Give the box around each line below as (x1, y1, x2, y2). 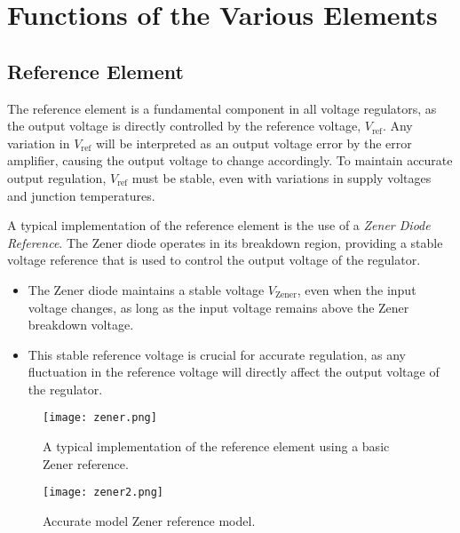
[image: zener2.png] (43, 486, 164, 499)
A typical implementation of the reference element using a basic (43, 437, 390, 456)
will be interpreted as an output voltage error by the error (95, 133, 412, 152)
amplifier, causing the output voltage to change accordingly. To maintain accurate (7, 151, 453, 170)
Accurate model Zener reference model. (43, 511, 256, 529)
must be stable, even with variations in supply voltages (131, 168, 432, 187)
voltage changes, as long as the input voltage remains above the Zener (28, 298, 409, 316)
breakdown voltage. (28, 315, 134, 334)
